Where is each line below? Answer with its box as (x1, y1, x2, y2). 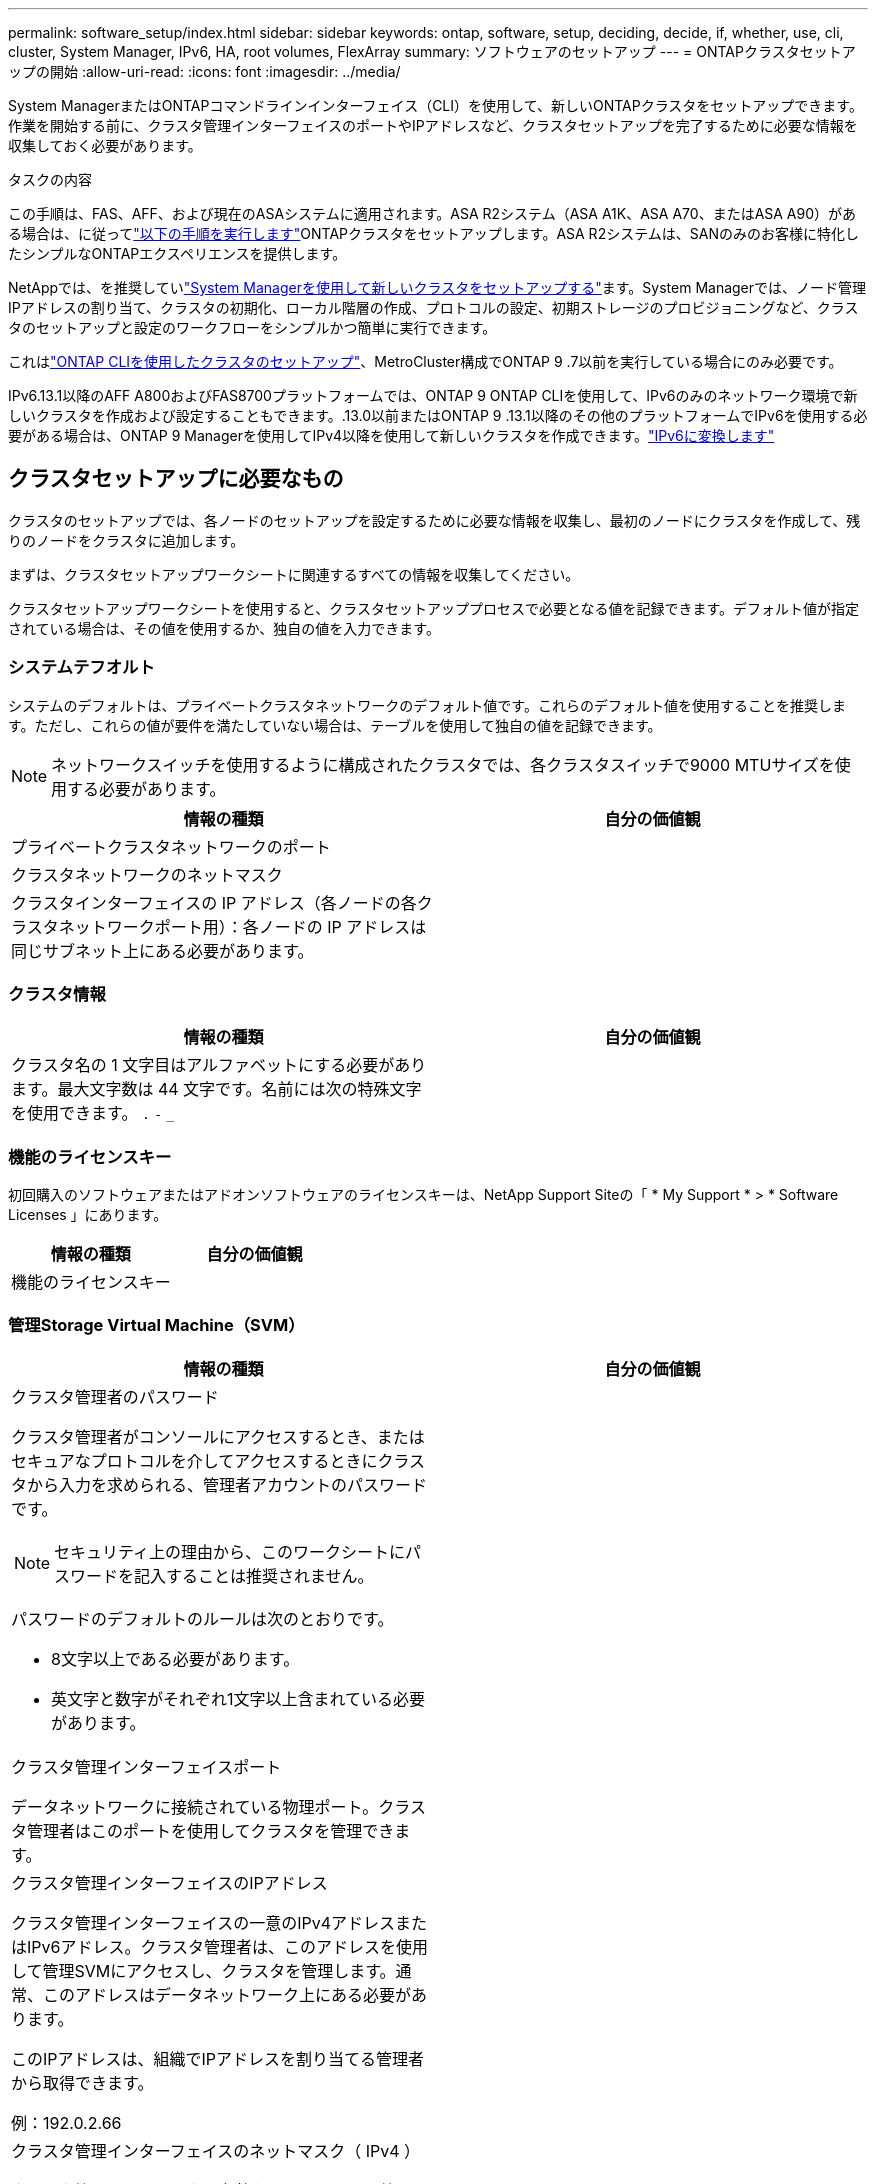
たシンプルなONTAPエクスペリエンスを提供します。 (8, 245, 347, 262)
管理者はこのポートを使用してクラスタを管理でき (27, 1820, 395, 1841)
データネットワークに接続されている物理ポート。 (11, 1796, 379, 1817)
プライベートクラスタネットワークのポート (11, 836, 331, 857)
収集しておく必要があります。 (8, 137, 202, 154)
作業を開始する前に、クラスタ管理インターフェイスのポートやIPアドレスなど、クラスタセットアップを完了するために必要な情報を (8, 117, 858, 134)
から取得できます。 (11, 2072, 154, 2093)
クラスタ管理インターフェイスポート (11, 1756, 282, 1777)
